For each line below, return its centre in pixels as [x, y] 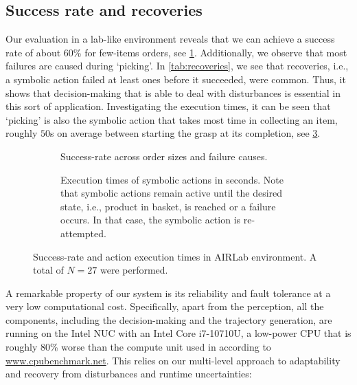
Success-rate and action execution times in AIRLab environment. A [175, 256]
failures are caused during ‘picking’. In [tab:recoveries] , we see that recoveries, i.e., [177, 66]
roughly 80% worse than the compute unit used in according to [138, 347]
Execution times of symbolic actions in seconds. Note [172, 179]
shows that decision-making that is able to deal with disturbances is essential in [173, 92]
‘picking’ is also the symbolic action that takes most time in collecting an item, [172, 119]
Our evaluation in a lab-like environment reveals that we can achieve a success [170, 39]
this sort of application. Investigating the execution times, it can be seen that [168, 106]
